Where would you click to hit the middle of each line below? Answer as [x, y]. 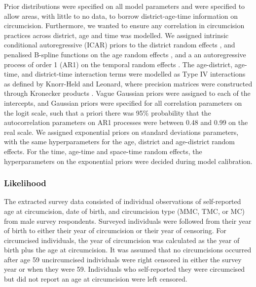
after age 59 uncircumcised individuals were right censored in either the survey [123, 259]
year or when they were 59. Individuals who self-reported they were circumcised [125, 269]
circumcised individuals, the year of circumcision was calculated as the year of [122, 240]
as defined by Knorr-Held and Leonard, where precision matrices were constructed [128, 83]
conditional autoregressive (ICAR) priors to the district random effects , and [120, 45]
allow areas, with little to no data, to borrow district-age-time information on [121, 16]
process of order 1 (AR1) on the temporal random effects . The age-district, [118, 64]
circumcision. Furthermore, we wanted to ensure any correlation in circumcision [124, 25]
